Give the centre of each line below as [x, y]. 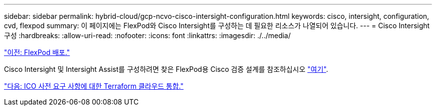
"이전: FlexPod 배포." [37, 52]
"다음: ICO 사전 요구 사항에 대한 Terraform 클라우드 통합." [94, 86]
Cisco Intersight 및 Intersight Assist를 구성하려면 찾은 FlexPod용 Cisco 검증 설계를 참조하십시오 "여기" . [166, 69]
